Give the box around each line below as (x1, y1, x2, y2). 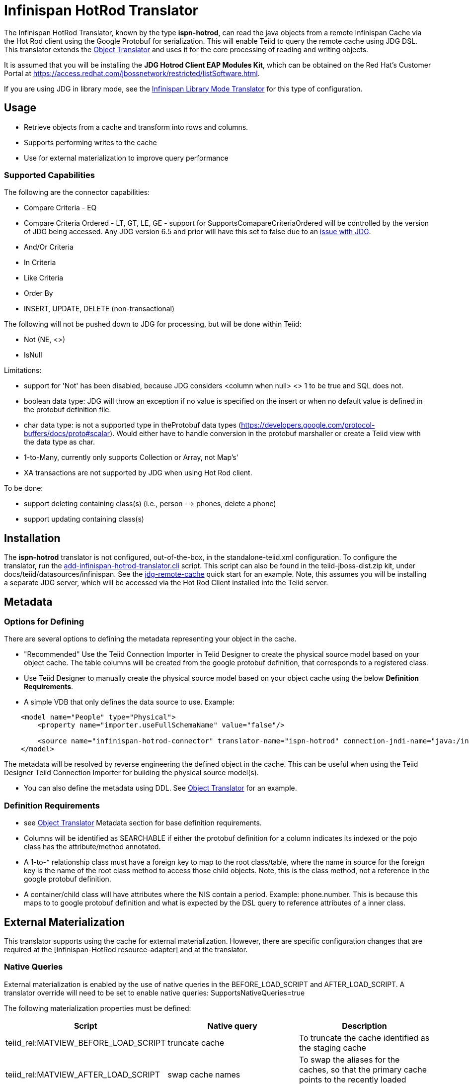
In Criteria (24, 258, 56, 267)
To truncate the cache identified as (299, 1032, 430, 1043)
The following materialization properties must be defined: (4, 1003, 191, 1012)
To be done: (4, 484, 43, 493)
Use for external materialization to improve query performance (24, 153, 229, 162)
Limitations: (4, 366, 42, 375)
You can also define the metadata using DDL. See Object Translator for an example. (24, 784, 297, 793)
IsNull (24, 351, 42, 360)
